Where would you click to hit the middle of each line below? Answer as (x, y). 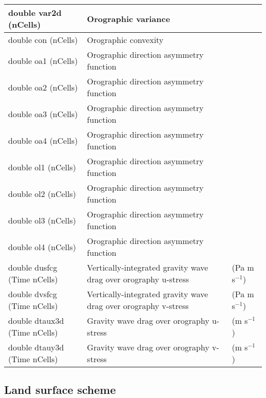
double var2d (35, 13)
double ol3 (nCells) (42, 220)
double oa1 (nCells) (43, 60)
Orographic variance (129, 18)
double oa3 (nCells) (43, 114)
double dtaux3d (36, 320)
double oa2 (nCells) (43, 87)
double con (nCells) (43, 40)
